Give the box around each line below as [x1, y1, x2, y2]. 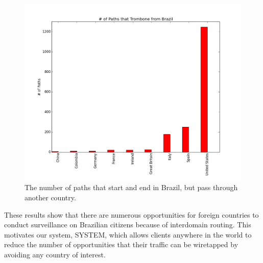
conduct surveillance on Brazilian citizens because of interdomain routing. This [4, 219, 251, 230]
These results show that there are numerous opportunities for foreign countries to [4, 209, 259, 220]
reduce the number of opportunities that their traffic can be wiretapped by [4, 239, 238, 250]
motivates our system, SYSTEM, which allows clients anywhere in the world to [4, 229, 252, 240]
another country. [25, 192, 76, 202]
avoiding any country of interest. [4, 249, 106, 259]
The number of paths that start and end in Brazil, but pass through [25, 182, 238, 193]
